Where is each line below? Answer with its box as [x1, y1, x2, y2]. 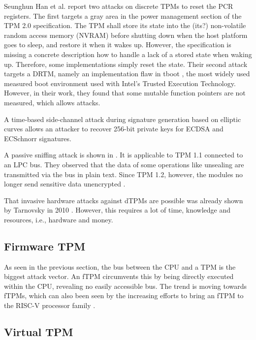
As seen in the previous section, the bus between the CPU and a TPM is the [4, 261, 236, 272]
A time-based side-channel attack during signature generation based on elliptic [4, 114, 241, 124]
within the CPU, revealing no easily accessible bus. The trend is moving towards [4, 280, 247, 291]
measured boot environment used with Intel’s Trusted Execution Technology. [4, 78, 236, 88]
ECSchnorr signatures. [4, 133, 71, 143]
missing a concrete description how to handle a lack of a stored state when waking [4, 49, 252, 59]
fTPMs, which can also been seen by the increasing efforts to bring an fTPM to [4, 290, 244, 301]
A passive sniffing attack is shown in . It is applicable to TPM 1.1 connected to [4, 150, 243, 160]
